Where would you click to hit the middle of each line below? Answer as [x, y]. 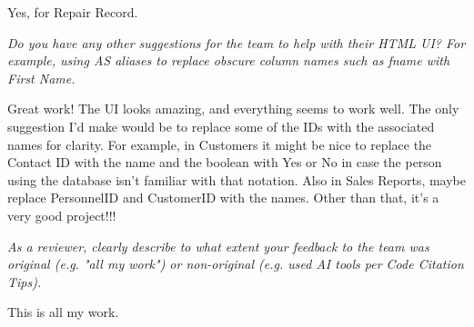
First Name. [41, 78]
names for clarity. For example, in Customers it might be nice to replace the [220, 144]
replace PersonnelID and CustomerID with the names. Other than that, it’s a [223, 198]
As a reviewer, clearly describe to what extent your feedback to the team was [218, 246]
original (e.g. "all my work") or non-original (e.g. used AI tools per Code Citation [236, 264]
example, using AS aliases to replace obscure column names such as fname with [229, 60]
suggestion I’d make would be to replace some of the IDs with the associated [221, 126]
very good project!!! [62, 215]
